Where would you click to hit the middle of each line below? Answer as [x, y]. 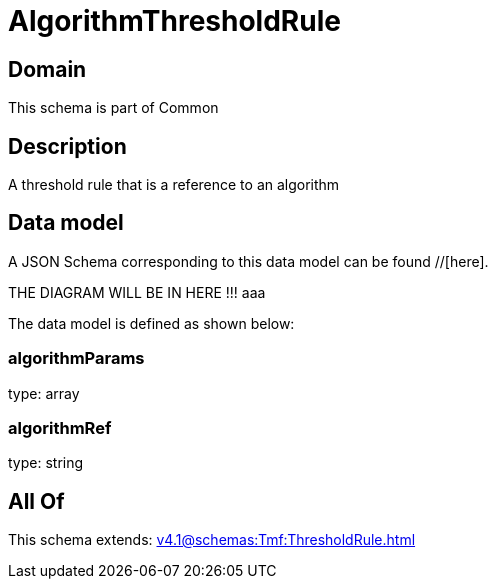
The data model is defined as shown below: [151, 323]
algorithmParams [76, 358]
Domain [47, 69]
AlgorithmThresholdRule [174, 21]
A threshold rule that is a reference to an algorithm [174, 185]
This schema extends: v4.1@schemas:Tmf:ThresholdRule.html [212, 540]
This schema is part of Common [113, 108]
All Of [36, 501]
